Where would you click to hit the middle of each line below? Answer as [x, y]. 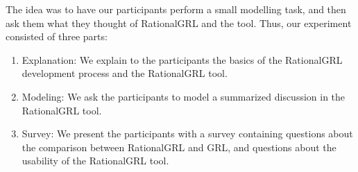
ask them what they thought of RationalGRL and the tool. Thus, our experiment [179, 23]
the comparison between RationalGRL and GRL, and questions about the [179, 147]
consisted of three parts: [57, 36]
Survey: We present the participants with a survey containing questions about [187, 134]
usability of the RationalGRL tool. [95, 161]
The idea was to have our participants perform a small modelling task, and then [176, 9]
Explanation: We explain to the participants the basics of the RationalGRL [182, 59]
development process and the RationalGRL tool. [125, 73]
